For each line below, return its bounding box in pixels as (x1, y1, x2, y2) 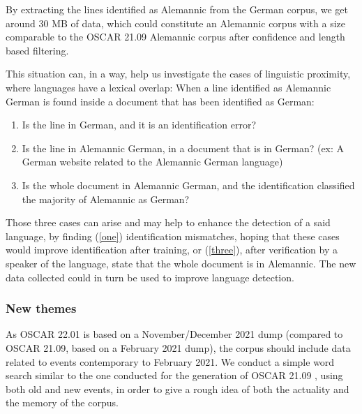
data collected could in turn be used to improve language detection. (6, 269, 294, 284)
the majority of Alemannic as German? (22, 191, 190, 206)
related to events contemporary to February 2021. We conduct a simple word (6, 354, 335, 369)
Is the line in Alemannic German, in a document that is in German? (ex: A (22, 140, 345, 155)
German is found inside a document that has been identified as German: (6, 94, 315, 108)
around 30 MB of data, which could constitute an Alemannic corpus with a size (6, 15, 346, 30)
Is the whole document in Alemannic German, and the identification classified (22, 177, 355, 192)
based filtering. (6, 43, 69, 57)
